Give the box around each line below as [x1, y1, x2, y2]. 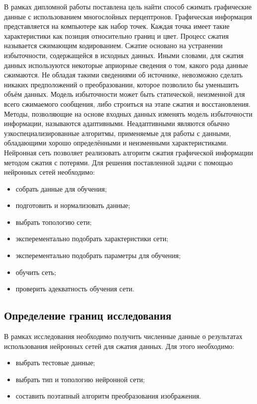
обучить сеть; [15, 267, 57, 277]
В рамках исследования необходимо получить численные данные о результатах [4, 331, 243, 341]
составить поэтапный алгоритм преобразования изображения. [15, 391, 201, 401]
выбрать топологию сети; [15, 216, 92, 227]
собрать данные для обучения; [15, 183, 107, 194]
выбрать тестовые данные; [15, 357, 95, 368]
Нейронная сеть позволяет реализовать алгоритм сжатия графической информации [4, 147, 253, 157]
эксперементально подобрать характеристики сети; [15, 233, 169, 244]
